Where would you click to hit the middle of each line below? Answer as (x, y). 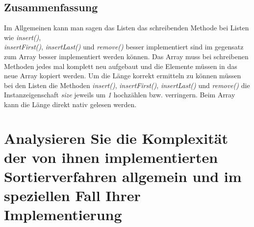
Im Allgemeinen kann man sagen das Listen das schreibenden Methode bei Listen (127, 28)
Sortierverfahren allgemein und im (123, 176)
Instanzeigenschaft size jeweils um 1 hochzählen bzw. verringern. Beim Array (120, 95)
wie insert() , (23, 37)
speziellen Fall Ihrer (72, 195)
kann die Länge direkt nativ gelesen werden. (70, 104)
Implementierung (63, 215)
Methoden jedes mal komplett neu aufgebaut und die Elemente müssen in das (121, 66)
